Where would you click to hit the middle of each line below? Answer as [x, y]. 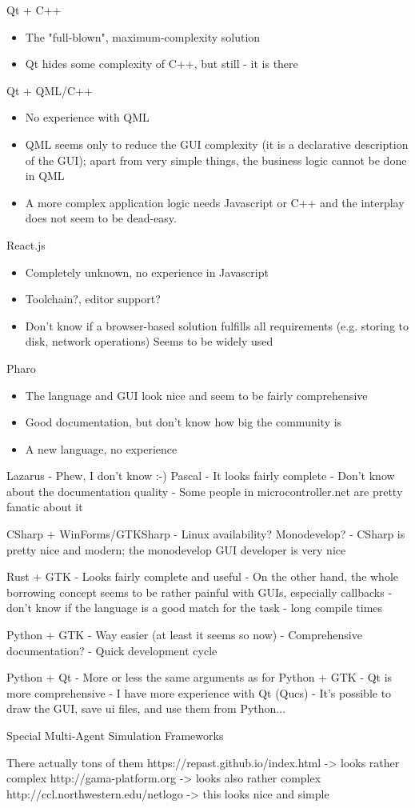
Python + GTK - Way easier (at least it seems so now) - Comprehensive [184, 635]
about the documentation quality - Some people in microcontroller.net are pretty [205, 491]
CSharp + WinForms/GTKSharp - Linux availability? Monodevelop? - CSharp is [206, 534]
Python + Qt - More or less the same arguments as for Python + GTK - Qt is [200, 677]
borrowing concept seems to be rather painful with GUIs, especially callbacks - [200, 592]
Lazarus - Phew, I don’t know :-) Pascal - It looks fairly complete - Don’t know [201, 476]
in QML [45, 176]
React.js [26, 244]
